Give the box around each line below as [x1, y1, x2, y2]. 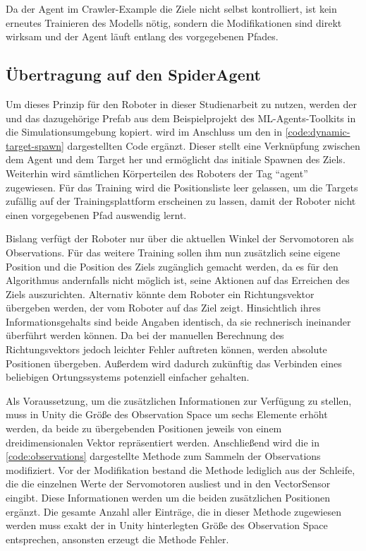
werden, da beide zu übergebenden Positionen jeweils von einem [6, 421, 282, 436]
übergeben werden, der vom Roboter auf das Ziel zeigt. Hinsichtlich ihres [6, 300, 321, 315]
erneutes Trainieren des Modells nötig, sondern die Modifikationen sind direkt [6, 15, 342, 30]
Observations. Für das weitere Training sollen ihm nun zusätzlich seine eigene [6, 244, 341, 259]
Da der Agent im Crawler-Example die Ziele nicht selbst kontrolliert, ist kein [6, 1, 337, 16]
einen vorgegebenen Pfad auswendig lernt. [6, 207, 187, 222]
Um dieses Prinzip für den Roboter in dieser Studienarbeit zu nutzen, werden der [6, 96, 357, 111]
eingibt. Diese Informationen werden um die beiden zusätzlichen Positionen [6, 490, 330, 505]
